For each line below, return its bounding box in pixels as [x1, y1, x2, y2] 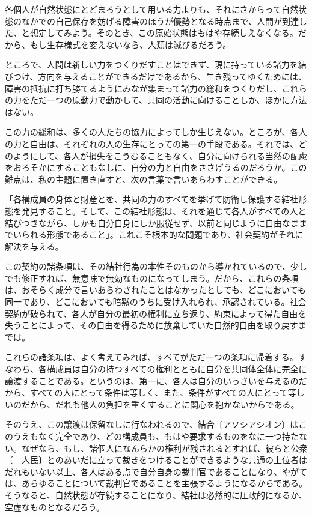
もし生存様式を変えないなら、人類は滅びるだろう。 [29, 38, 231, 50]
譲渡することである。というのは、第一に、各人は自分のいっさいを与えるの [5, 374, 299, 387]
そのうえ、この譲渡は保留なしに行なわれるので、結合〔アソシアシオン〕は [5, 418, 299, 431]
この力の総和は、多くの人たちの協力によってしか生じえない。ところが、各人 [5, 125, 307, 138]
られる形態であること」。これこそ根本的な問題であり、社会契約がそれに [21, 228, 304, 241]
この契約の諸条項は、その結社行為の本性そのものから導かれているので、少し [5, 260, 308, 273]
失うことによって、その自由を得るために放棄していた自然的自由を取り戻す [5, 319, 298, 331]
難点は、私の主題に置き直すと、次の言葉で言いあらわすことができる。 [5, 172, 283, 185]
